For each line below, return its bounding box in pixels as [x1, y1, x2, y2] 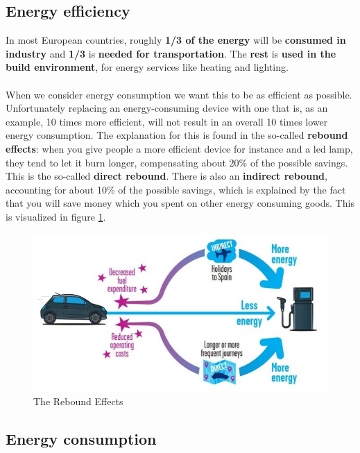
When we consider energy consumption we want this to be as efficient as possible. [6, 87, 352, 101]
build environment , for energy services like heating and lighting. [6, 60, 289, 74]
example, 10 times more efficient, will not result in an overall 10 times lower [6, 114, 328, 128]
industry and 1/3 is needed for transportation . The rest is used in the [6, 46, 336, 60]
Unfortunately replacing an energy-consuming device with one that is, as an [6, 101, 328, 115]
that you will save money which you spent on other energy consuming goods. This [6, 196, 354, 210]
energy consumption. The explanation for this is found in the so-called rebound [6, 128, 348, 142]
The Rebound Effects [33, 393, 123, 408]
